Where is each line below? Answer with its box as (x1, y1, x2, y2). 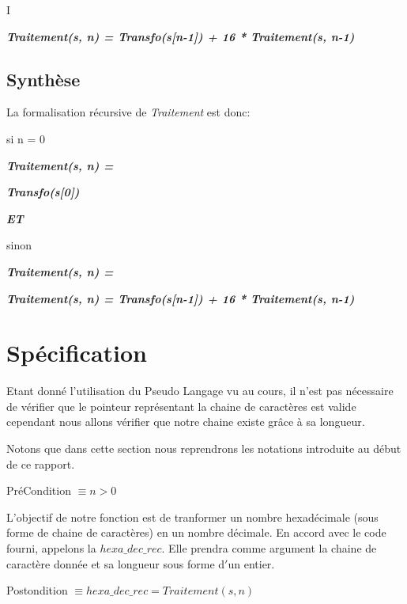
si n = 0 (6, 130, 46, 146)
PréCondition (6, 482, 71, 499)
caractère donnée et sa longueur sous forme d (6, 555, 225, 572)
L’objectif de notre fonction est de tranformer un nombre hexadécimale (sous (6, 508, 379, 525)
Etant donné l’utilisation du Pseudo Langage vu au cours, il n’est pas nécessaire (6, 382, 394, 399)
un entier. (228, 555, 275, 572)
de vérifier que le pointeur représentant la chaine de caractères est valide (6, 397, 356, 414)
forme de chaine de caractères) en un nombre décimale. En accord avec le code (6, 524, 386, 541)
